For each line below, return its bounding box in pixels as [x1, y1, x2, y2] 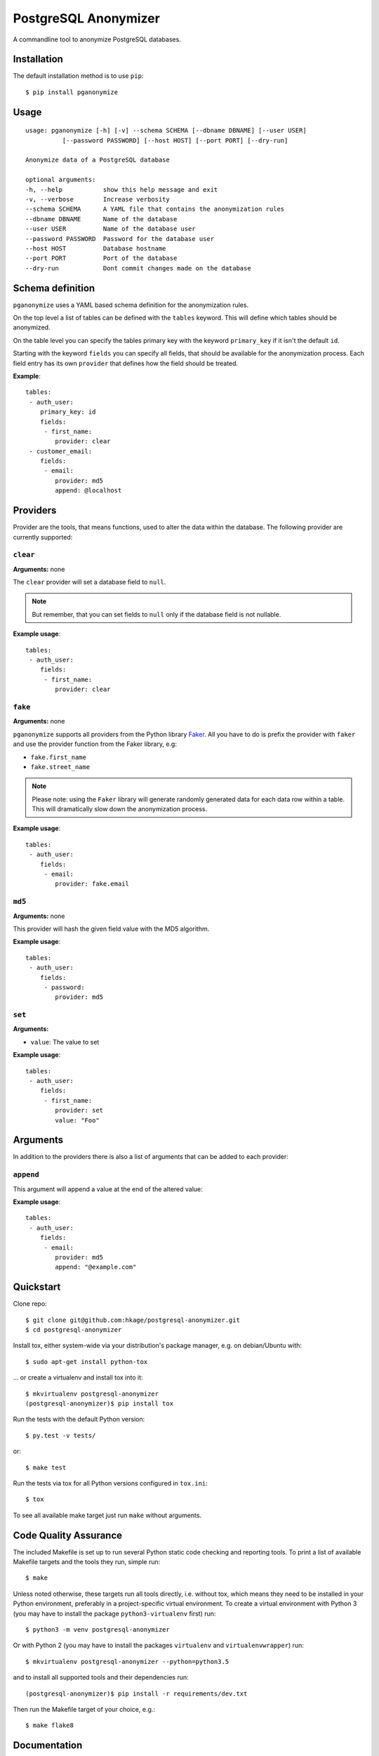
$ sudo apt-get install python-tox [25, 1358, 148, 1365]
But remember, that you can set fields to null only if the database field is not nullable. [32, 610, 281, 618]
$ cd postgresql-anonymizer [25, 1326, 122, 1334]
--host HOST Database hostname [25, 244, 166, 252]
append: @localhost [55, 487, 122, 494]
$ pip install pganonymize [25, 88, 119, 96]
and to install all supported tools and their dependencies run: [13, 1673, 189, 1682]
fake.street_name [30, 763, 91, 771]
